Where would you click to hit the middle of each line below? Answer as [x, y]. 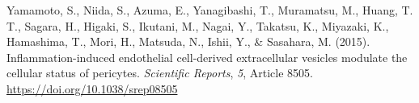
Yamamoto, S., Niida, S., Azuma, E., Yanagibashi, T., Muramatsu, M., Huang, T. [210, 10]
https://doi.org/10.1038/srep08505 [92, 88]
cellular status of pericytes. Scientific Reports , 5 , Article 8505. [160, 73]
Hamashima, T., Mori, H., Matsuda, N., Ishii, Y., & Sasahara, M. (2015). [188, 41]
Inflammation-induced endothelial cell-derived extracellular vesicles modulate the [207, 57]
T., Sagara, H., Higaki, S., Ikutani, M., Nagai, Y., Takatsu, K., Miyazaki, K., [198, 25]
